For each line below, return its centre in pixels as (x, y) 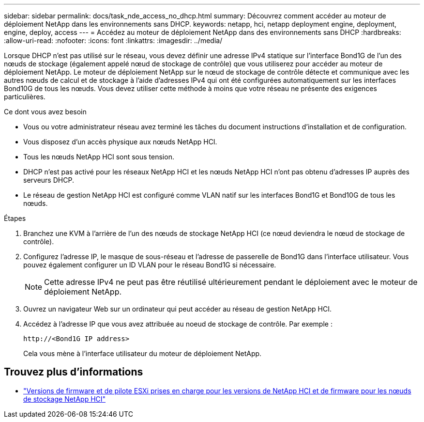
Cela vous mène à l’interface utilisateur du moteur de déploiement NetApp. (143, 353)
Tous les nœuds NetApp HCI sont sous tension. (99, 157)
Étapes (15, 218)
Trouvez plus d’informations (74, 372)
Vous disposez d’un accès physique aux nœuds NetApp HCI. (120, 142)
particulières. (25, 97)
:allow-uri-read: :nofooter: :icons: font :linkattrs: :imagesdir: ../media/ (113, 40)
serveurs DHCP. (49, 180)
